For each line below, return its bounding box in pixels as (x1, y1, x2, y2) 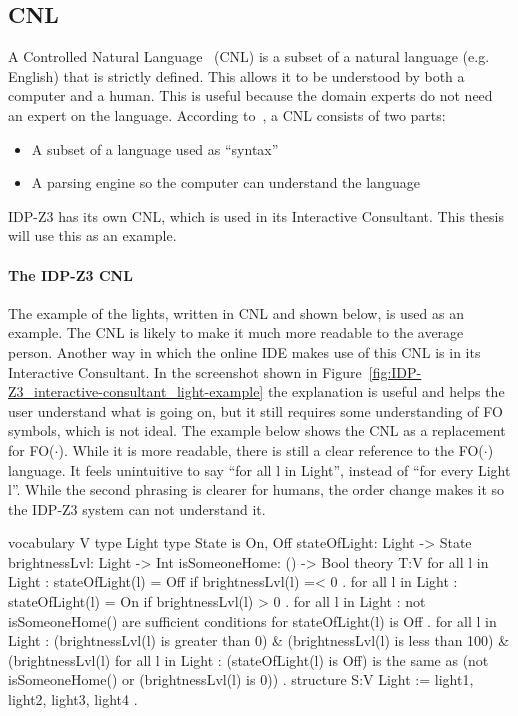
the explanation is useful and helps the (267, 381, 505, 402)
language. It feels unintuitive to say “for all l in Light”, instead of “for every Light (8, 459, 511, 480)
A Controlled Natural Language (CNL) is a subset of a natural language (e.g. (8, 46, 490, 67)
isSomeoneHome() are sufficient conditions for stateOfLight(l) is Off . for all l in (8, 610, 497, 631)
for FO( (8, 439, 55, 460)
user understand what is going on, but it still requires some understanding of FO (8, 400, 503, 421)
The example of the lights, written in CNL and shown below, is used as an (8, 302, 464, 323)
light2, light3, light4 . (8, 689, 138, 710)
